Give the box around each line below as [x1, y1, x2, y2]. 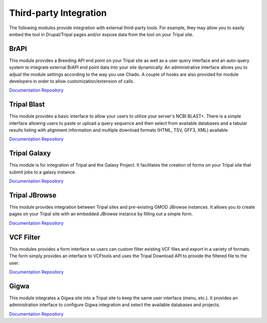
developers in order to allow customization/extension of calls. [9, 78, 134, 84]
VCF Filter [9, 233, 41, 241]
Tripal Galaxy [9, 149, 51, 158]
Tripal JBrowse [9, 191, 57, 199]
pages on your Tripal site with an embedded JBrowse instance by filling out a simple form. [9, 211, 193, 217]
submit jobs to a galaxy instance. [9, 169, 76, 175]
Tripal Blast [9, 100, 45, 109]
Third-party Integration [9, 7, 107, 18]
